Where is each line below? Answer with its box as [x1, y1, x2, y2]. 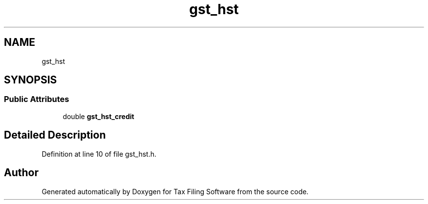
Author [4, 166, 39, 179]
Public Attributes [4, 94, 69, 104]
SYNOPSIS [4, 74, 57, 86]
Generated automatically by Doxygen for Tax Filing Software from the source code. [42, 187, 309, 196]
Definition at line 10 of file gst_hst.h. [42, 149, 157, 158]
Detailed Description [4, 129, 106, 142]
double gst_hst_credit [63, 112, 134, 121]
